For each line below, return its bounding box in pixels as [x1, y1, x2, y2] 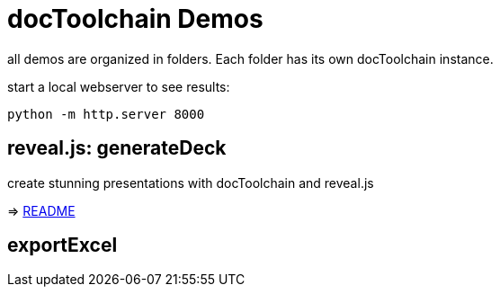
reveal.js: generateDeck [7, 137, 227, 160]
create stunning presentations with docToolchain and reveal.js [7, 174, 374, 191]
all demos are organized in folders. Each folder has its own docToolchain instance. [7, 50, 494, 67]
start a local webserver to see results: [7, 78, 230, 94]
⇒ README [7, 202, 76, 218]
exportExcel [7, 234, 118, 257]
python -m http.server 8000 [7, 106, 205, 121]
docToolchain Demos [7, 4, 263, 34]
